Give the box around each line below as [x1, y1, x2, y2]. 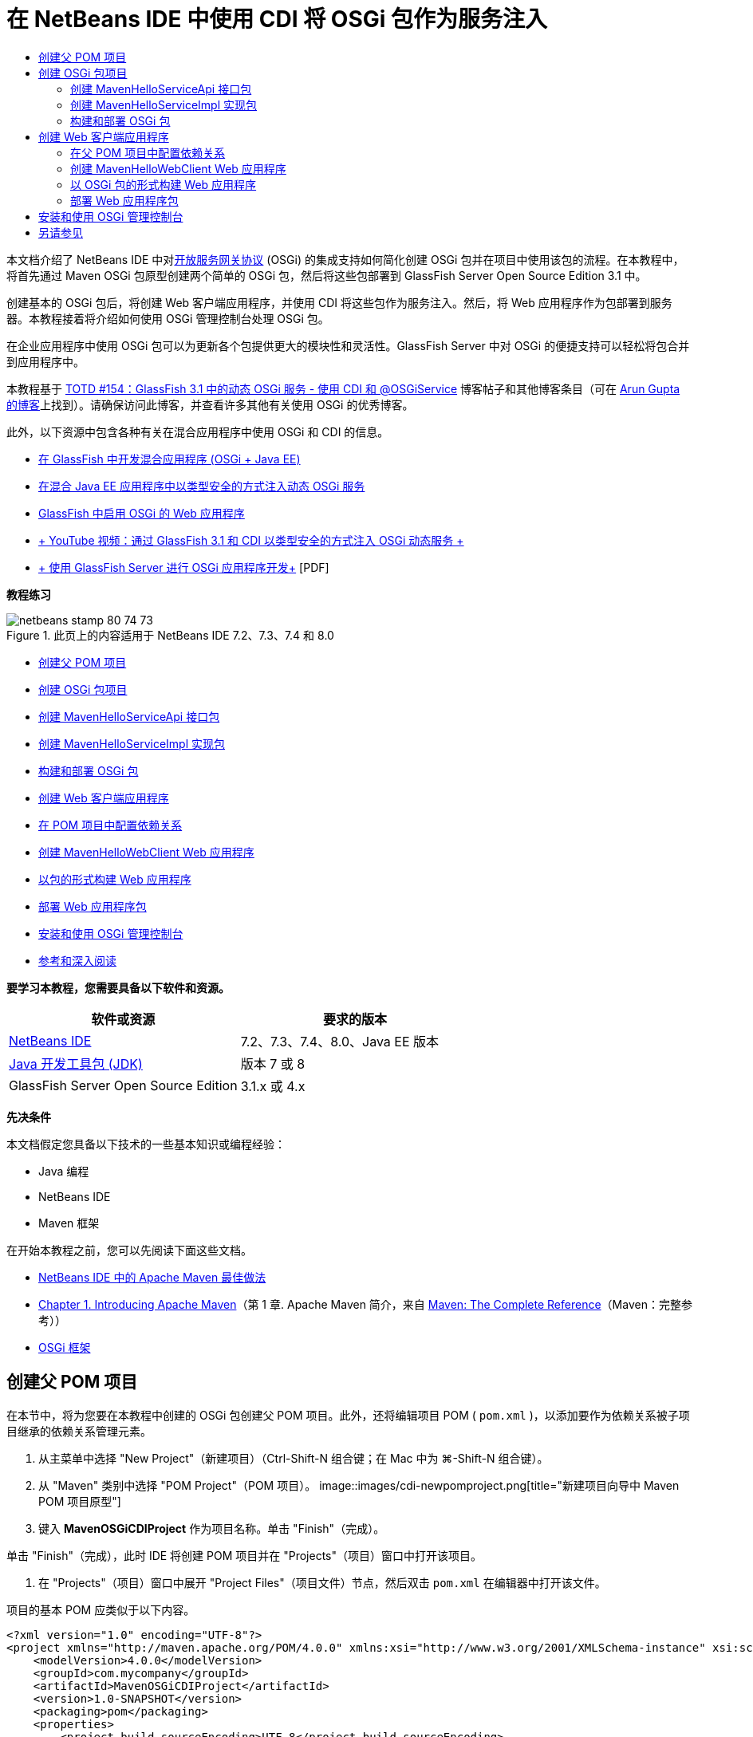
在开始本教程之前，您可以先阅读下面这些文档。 [6, 1243, 252, 1257]
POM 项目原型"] [38, 1494, 121, 1508]
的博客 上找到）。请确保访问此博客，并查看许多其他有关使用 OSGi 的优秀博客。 [6, 397, 414, 412]
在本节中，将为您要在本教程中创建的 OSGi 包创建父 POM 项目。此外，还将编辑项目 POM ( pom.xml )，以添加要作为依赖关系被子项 [6, 1408, 690, 1422]
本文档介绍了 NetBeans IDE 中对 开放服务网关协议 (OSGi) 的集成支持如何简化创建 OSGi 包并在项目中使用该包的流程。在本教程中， [6, 252, 684, 266]
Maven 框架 [38, 1215, 100, 1230]
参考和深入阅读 [38, 953, 116, 967]
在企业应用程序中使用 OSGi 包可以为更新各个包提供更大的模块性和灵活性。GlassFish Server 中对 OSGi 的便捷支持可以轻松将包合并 [6, 338, 690, 353]
